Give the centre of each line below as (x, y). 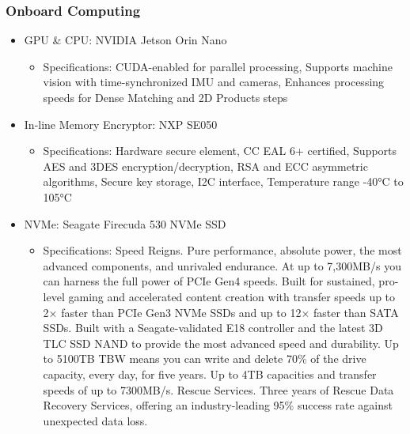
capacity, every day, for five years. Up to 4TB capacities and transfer (210, 374)
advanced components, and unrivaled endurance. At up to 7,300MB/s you (222, 265)
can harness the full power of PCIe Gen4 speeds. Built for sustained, (209, 281)
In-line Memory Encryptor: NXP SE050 (121, 124)
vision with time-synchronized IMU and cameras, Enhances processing (214, 82)
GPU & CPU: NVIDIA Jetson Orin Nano (125, 40)
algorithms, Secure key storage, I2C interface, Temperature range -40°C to (223, 181)
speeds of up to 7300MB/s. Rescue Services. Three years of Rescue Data (218, 389)
